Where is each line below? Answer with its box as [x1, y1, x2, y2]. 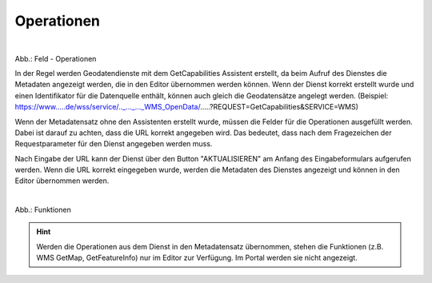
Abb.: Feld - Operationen [14, 54, 97, 63]
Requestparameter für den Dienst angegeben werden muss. [14, 139, 213, 149]
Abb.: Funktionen [14, 205, 71, 214]
